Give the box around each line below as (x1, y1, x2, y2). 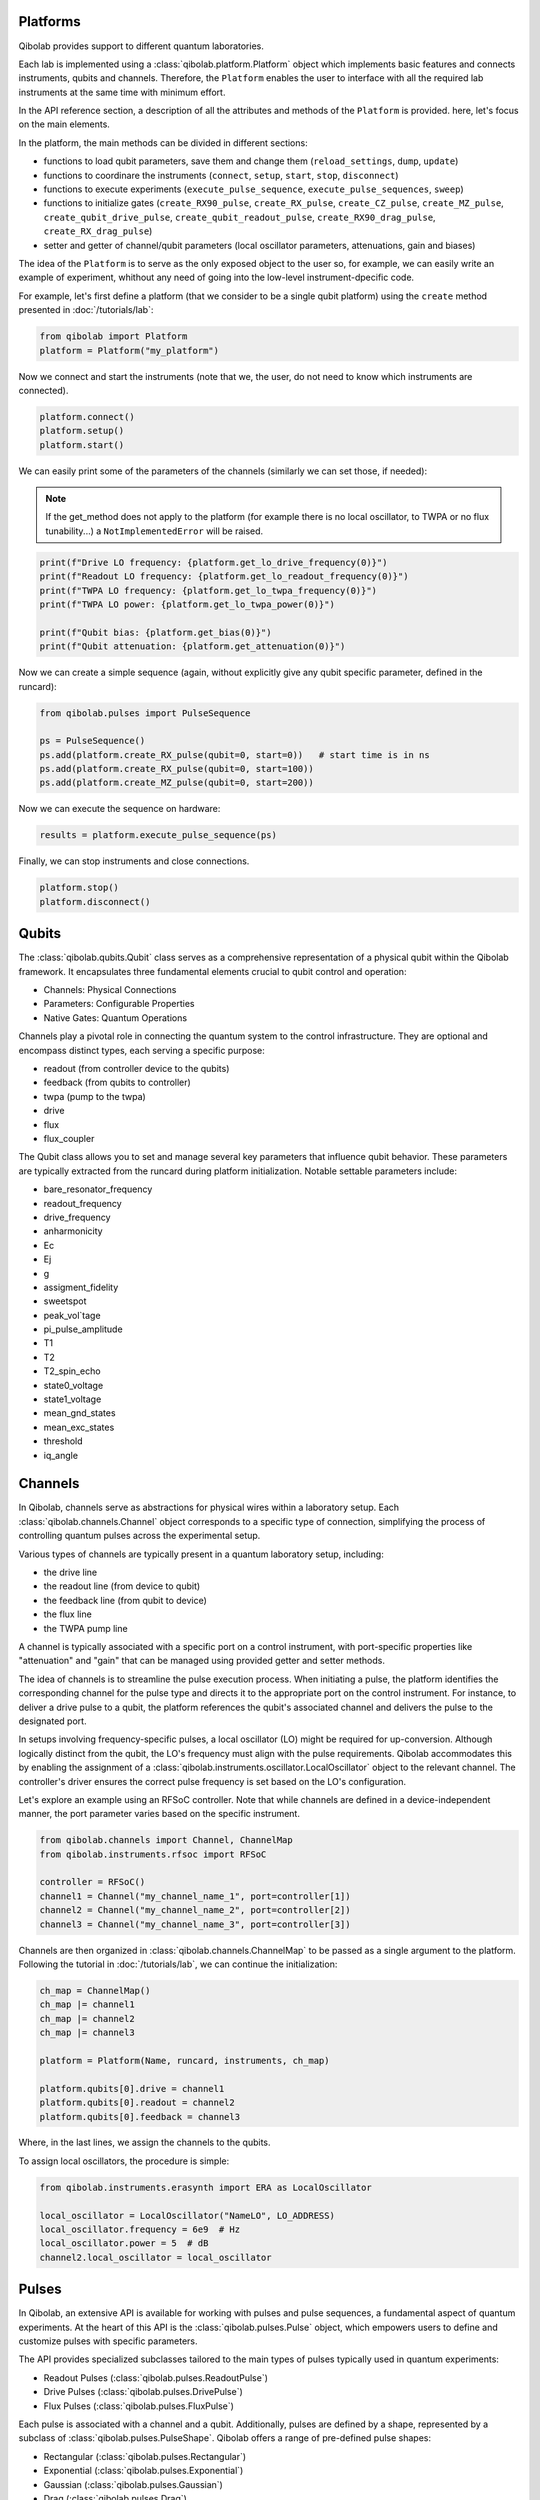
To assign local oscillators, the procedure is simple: (18, 2155, 230, 2167)
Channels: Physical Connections (43, 984, 177, 996)
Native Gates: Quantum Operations (43, 1011, 188, 1024)
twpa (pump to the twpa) (43, 1090, 147, 1102)
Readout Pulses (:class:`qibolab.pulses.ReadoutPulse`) (43, 2371, 269, 2384)
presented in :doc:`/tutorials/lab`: (18, 304, 154, 316)
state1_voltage (43, 1393, 102, 1405)
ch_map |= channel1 (39, 1999, 135, 2010)
